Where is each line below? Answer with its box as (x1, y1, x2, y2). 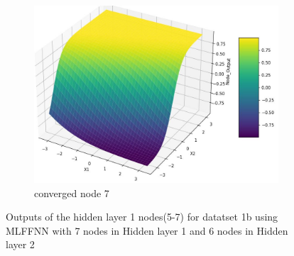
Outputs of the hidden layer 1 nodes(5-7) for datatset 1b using (6, 209, 278, 224)
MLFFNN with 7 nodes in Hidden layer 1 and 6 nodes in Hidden (6, 223, 288, 238)
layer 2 (6, 237, 35, 252)
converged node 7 (34, 185, 109, 200)
